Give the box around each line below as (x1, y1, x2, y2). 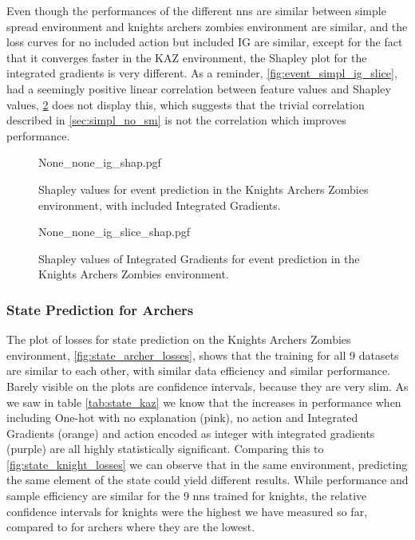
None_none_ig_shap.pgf (38, 154, 161, 171)
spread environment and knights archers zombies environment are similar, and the (6, 18, 408, 34)
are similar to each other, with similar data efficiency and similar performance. (6, 362, 391, 379)
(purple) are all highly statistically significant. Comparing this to (6, 440, 324, 457)
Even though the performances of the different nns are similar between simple (6, 2, 386, 18)
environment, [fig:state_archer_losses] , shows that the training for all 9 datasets (6, 346, 399, 363)
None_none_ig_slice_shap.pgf (38, 223, 190, 240)
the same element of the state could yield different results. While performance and (6, 471, 409, 488)
